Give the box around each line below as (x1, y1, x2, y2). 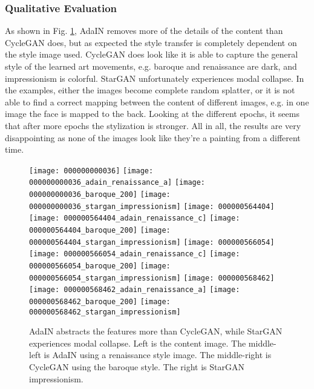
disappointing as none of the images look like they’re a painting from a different (5, 131, 301, 144)
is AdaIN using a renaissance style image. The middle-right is (44, 348, 272, 361)
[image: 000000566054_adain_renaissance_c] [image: (29, 250, 240, 259)
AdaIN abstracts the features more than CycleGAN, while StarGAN (29, 325, 283, 337)
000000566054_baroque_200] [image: (29, 262, 171, 270)
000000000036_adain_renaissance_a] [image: (29, 178, 206, 187)
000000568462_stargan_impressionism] (29, 307, 181, 316)
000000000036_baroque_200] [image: (29, 190, 171, 199)
